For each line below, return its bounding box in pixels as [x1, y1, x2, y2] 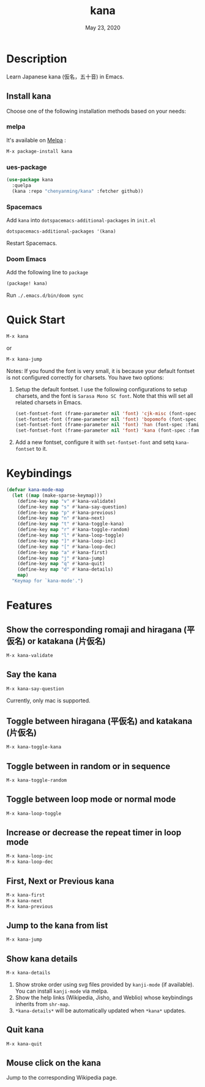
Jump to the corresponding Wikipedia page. [6, 1074, 117, 1081]
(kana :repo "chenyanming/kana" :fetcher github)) [12, 188, 144, 194]
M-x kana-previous [6, 903, 53, 909]
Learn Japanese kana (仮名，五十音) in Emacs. [6, 73, 124, 80]
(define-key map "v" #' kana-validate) [17, 498, 116, 504]
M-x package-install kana [6, 148, 72, 154]
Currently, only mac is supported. [6, 696, 91, 704]
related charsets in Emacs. [15, 399, 83, 406]
